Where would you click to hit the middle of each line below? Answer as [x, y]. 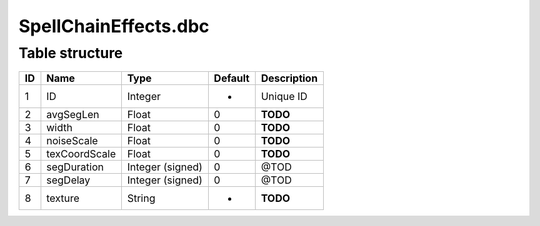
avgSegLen [73, 115]
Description [289, 78]
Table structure [71, 53]
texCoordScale [81, 154]
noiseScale [72, 141]
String [141, 198]
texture [63, 198]
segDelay [68, 180]
